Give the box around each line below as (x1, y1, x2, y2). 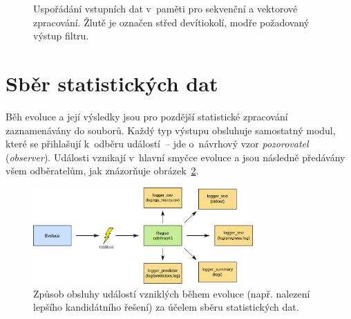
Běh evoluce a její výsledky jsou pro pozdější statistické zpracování (6, 109, 288, 123)
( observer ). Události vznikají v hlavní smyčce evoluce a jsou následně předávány (6, 149, 345, 164)
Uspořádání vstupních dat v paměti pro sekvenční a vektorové (33, 1, 298, 15)
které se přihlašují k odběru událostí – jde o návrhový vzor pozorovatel (6, 136, 309, 151)
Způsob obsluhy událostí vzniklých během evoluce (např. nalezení (33, 286, 310, 300)
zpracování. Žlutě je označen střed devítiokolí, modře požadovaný (33, 15, 310, 29)
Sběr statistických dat (6, 69, 218, 97)
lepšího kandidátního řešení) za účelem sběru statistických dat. (33, 300, 299, 314)
